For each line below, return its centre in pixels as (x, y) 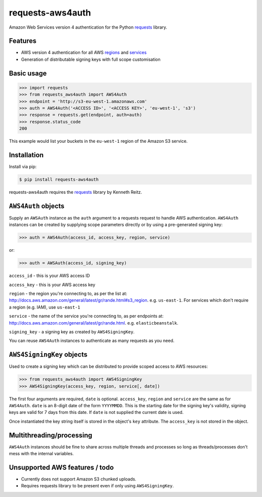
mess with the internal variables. (41, 454)
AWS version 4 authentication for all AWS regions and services (84, 52)
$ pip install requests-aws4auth (59, 180)
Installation (26, 155)
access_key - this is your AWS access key (52, 285)
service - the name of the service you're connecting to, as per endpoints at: (86, 316)
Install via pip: (23, 167)
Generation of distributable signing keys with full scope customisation (91, 59)
